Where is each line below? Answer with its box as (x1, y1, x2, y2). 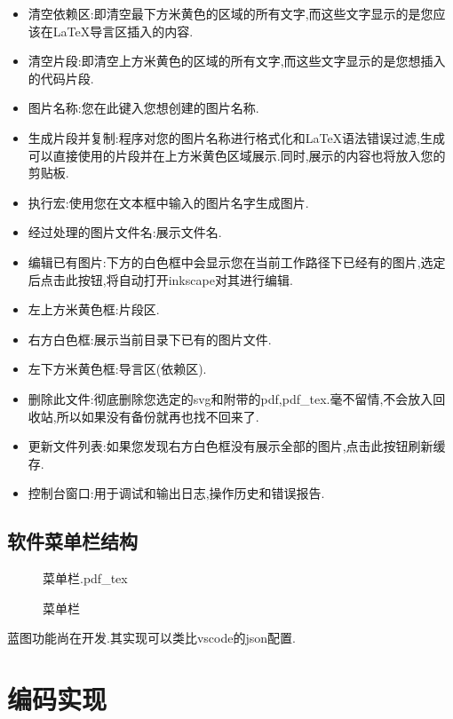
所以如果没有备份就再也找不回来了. (56, 407, 259, 425)
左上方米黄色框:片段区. (28, 300, 160, 319)
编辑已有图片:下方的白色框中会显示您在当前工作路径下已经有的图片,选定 (28, 252, 446, 271)
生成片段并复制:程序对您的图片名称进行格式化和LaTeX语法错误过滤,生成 (28, 128, 445, 146)
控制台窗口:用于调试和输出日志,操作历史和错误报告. (28, 484, 325, 502)
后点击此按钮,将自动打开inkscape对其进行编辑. (28, 270, 293, 288)
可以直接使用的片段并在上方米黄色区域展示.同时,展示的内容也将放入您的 (28, 146, 446, 164)
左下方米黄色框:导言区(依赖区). (28, 359, 207, 378)
